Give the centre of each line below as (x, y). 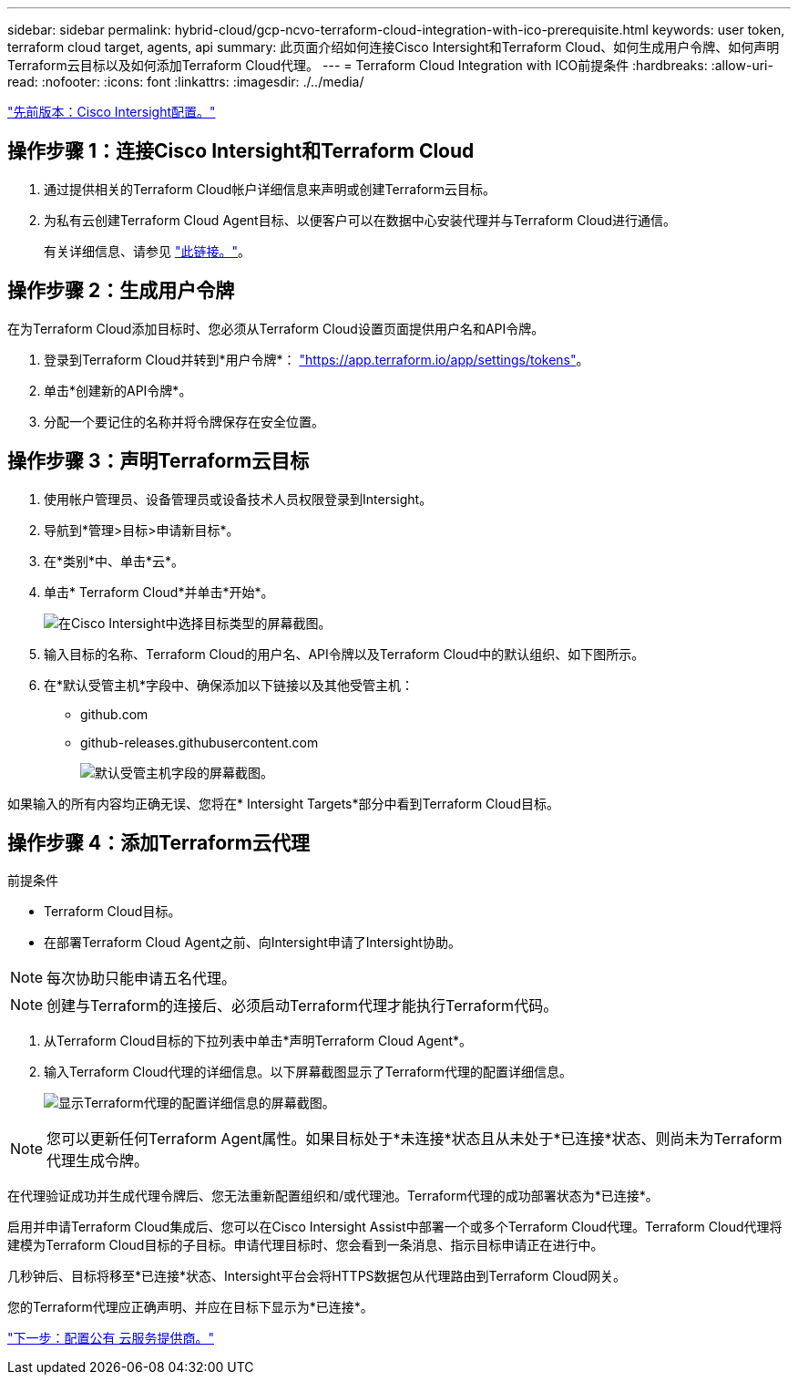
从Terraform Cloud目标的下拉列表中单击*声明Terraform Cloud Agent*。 (258, 1041)
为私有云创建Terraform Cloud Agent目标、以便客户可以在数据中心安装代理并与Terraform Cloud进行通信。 (360, 220)
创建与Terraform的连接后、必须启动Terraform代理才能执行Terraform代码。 (302, 1006)
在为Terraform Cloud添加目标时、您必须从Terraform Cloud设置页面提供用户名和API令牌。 (276, 328)
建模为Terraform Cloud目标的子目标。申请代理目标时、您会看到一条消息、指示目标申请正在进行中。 (306, 1245)
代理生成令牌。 (98, 1161)
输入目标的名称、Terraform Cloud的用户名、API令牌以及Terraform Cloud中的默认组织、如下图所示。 (344, 654)
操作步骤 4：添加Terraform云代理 (159, 842)
